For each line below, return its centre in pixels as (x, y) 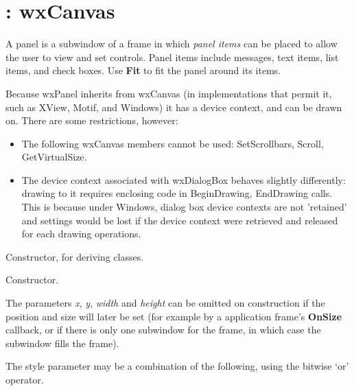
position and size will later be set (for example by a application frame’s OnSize (174, 316)
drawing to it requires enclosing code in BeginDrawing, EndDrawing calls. (177, 193)
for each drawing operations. (81, 234)
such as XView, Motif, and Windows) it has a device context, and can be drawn (174, 107)
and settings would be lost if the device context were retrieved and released (180, 220)
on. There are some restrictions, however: (92, 120)
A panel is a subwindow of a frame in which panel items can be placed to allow (172, 44)
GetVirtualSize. (54, 157)
